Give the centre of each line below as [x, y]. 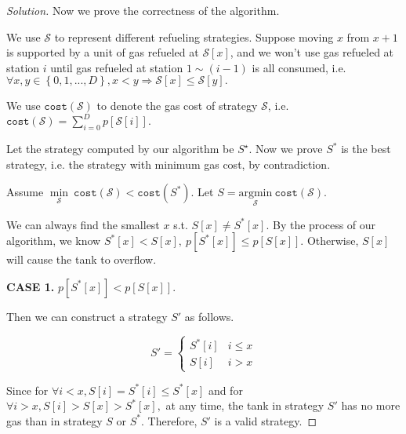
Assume [25, 192]
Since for [27, 390]
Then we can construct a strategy [87, 316]
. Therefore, [169, 420]
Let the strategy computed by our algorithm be [120, 149]
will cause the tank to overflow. [82, 259]
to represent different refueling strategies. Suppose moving [194, 36]
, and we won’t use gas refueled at [312, 52]
